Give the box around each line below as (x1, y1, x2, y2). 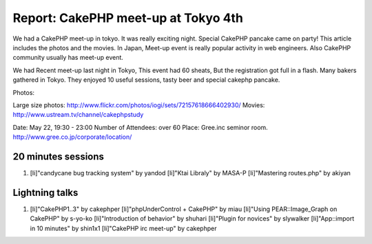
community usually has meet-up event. (12, 54, 124, 62)
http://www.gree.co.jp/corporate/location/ (12, 133, 132, 141)
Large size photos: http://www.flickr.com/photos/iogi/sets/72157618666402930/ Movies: (12, 100, 265, 109)
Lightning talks (12, 186, 79, 199)
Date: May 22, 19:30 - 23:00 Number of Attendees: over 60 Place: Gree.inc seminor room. (12, 123, 268, 131)
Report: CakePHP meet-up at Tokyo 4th (12, 10, 244, 25)
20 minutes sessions (12, 151, 105, 162)
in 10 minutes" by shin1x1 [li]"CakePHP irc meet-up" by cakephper (30, 224, 217, 232)
